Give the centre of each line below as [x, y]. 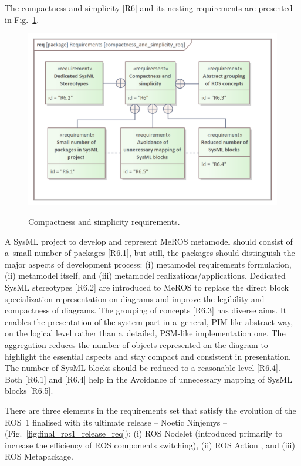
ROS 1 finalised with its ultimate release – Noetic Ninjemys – [116, 422]
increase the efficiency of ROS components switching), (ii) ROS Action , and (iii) [150, 445]
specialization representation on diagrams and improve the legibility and [135, 298]
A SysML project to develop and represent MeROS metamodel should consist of [149, 241]
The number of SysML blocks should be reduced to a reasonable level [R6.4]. [143, 368]
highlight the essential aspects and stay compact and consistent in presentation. [148, 356]
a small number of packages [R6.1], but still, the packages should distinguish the [150, 253]
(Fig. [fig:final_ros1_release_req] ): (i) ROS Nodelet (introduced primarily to [144, 433]
